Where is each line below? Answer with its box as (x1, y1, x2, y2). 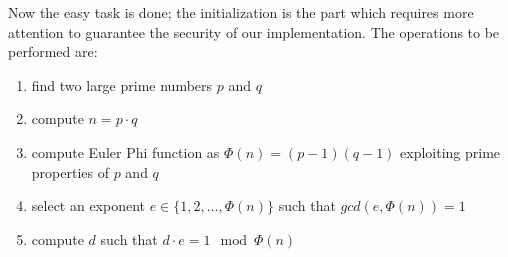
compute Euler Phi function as (31, 141, 220, 162)
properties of (31, 161, 109, 182)
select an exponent (31, 195, 146, 216)
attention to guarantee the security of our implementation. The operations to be (8, 21, 500, 42)
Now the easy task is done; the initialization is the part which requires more (8, 2, 474, 22)
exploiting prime (400, 141, 501, 162)
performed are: (8, 41, 98, 62)
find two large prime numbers (31, 74, 213, 95)
